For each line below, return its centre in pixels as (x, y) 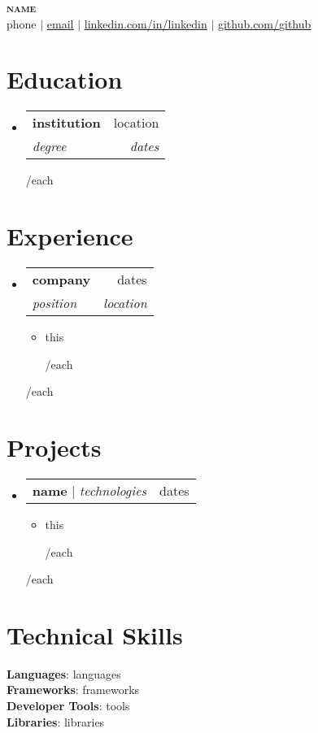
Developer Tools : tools (68, 706)
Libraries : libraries (56, 721)
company (61, 280)
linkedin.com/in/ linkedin (146, 23)
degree (49, 146)
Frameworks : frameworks (73, 690)
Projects (54, 447)
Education (65, 79)
